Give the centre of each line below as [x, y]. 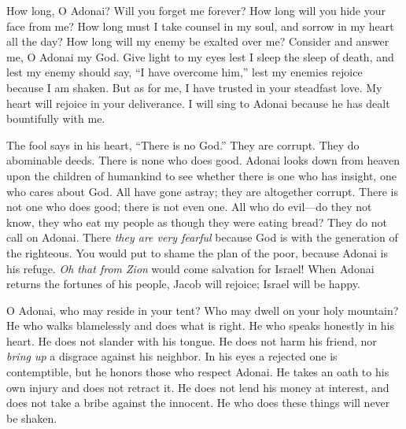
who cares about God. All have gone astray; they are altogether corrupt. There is [202, 191]
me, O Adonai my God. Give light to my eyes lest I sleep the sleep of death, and [200, 56]
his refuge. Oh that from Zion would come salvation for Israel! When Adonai [190, 268]
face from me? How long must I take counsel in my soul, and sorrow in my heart [200, 26]
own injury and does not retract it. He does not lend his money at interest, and [198, 387]
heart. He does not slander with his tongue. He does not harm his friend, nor [192, 340]
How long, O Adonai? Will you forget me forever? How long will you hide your [196, 10]
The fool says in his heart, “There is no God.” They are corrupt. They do [183, 144]
